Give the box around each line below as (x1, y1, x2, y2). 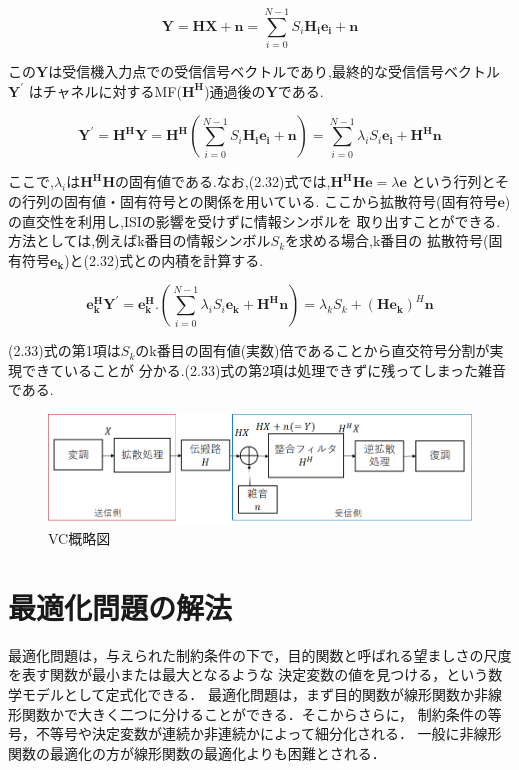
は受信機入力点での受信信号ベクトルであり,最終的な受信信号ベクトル (48, 61, 500, 82)
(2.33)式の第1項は (8, 340, 121, 361)
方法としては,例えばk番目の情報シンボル (8, 230, 271, 251)
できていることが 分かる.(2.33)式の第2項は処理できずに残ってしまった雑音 (21, 359, 507, 380)
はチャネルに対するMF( (28, 80, 182, 101)
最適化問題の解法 (8, 586, 233, 627)
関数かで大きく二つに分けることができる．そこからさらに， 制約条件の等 (21, 703, 502, 724)
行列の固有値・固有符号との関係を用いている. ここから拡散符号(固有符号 (21, 190, 498, 211)
